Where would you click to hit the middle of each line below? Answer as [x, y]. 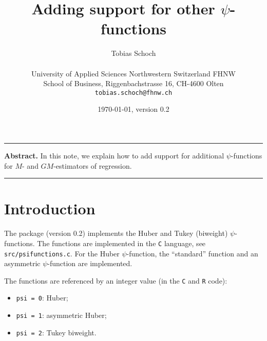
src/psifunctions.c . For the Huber [62, 253]
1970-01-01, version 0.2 [133, 109]
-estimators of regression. [93, 165]
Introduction [50, 208]
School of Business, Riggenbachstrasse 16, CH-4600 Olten [133, 83]
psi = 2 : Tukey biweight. [56, 332]
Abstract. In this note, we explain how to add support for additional [114, 155]
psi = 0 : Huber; [42, 298]
